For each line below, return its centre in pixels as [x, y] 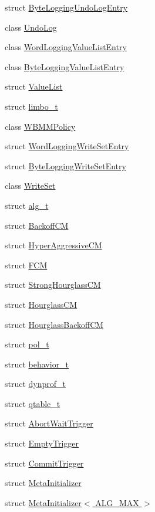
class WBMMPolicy [40, 126]
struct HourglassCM [41, 304]
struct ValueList [34, 86]
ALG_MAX [117, 502]
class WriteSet [30, 186]
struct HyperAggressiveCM [53, 245]
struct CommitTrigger [44, 463]
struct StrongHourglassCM [53, 285]
